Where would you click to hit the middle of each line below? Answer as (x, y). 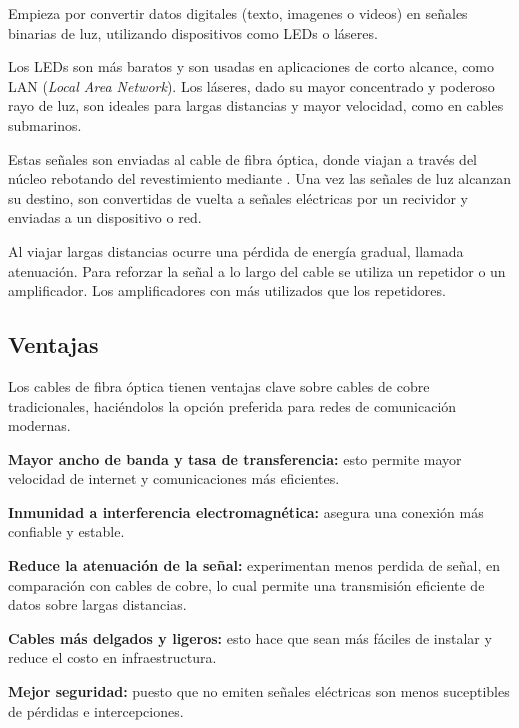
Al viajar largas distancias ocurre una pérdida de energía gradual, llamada (236, 250)
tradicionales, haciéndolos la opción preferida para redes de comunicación (232, 405)
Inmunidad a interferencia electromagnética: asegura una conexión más (246, 511)
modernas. (39, 425)
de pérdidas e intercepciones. (96, 710)
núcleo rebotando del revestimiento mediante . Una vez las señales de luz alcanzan (260, 178)
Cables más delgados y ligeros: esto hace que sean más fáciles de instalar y (250, 637)
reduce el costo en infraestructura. (112, 657)
